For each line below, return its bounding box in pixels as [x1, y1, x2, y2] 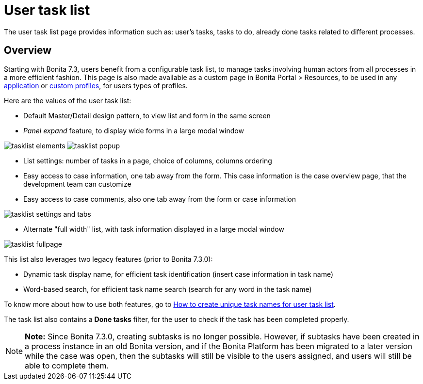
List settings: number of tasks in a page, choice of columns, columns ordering [23, 156, 272, 165]
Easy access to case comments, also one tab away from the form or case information [23, 194, 296, 203]
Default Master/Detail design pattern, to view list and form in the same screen [23, 111, 271, 120]
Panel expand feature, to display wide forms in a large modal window [23, 126, 244, 135]
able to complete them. [25, 360, 109, 370]
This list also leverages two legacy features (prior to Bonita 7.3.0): [4, 255, 213, 263]
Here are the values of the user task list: [4, 96, 131, 105]
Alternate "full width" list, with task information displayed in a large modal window [23, 224, 284, 233]
